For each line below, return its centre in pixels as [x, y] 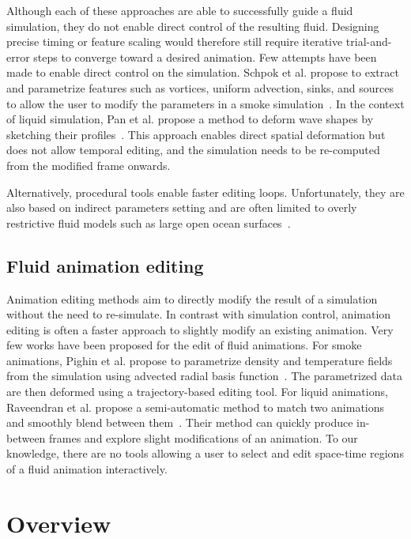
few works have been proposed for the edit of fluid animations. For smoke [184, 345]
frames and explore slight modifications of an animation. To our [204, 437]
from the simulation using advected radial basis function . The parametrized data [205, 376]
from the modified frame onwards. [89, 165]
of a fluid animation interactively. [87, 469]
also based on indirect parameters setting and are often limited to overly [182, 207]
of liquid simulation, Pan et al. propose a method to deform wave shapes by [190, 119]
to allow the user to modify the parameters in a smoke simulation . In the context [205, 103]
